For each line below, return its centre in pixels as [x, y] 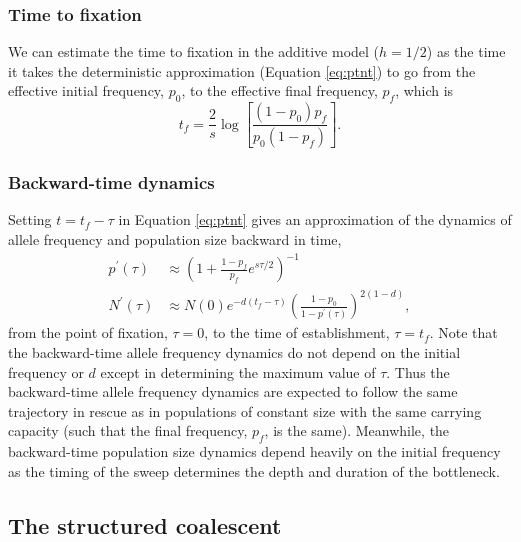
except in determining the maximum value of [238, 371]
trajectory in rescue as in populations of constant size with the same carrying [245, 410]
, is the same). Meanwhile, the [357, 430]
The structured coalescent [145, 524]
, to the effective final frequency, [279, 90]
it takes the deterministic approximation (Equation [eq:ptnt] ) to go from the [242, 70]
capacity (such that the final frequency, [128, 430]
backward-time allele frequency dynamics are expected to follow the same [233, 391]
